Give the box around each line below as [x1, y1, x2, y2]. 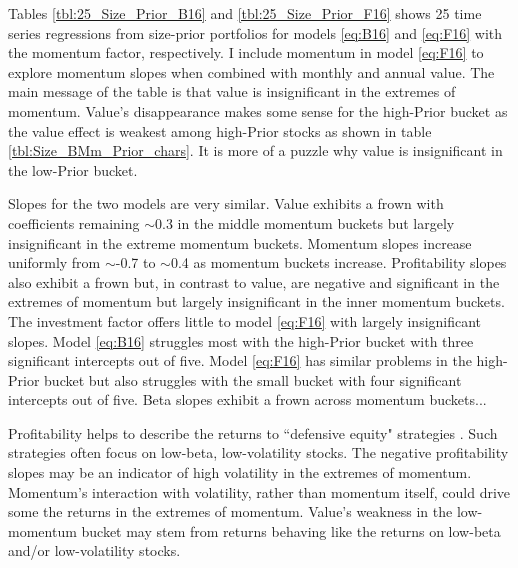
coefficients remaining [8, 212, 140, 233]
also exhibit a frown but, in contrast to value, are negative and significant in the [8, 271, 500, 292]
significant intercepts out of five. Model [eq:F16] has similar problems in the [8, 350, 472, 371]
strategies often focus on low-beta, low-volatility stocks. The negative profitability [8, 442, 509, 463]
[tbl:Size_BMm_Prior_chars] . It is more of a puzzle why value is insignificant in [8, 140, 503, 161]
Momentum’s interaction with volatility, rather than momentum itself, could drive [8, 481, 511, 502]
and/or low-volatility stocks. [8, 540, 181, 561]
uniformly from [8, 252, 101, 273]
